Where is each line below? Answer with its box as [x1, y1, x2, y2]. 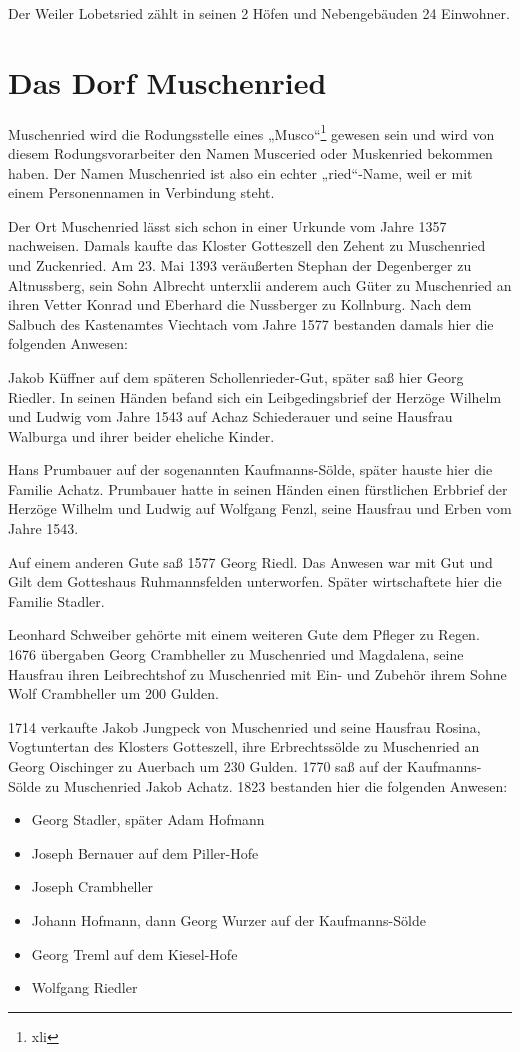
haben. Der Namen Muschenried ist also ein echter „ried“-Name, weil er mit [8, 162, 473, 183]
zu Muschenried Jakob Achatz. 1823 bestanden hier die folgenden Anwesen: [45, 775, 508, 796]
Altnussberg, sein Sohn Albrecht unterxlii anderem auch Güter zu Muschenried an [8, 274, 512, 295]
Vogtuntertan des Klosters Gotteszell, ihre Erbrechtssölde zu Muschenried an [8, 736, 480, 757]
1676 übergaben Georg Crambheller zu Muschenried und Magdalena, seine [8, 644, 464, 665]
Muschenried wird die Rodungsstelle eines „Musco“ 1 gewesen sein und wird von [8, 120, 495, 144]
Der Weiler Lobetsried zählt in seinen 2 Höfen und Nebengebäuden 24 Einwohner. [8, 3, 510, 23]
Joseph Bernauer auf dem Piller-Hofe [31, 842, 259, 863]
